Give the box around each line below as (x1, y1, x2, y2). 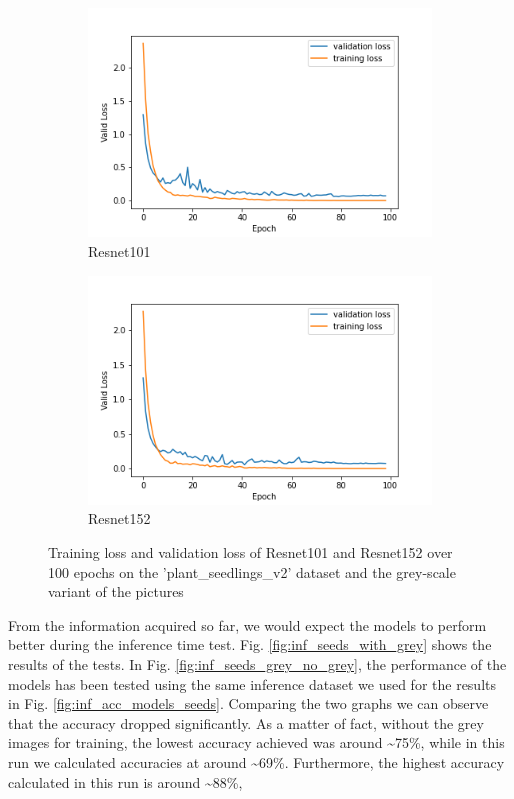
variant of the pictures (48, 581, 184, 602)
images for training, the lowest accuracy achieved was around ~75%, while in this (8, 732, 505, 753)
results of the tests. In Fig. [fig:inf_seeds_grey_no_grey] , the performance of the (8, 654, 507, 674)
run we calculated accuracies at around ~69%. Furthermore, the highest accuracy (8, 751, 505, 772)
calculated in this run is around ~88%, (8, 771, 243, 792)
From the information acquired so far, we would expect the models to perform (8, 614, 487, 635)
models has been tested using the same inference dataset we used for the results (8, 673, 497, 694)
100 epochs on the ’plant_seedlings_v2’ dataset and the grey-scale (48, 561, 456, 582)
